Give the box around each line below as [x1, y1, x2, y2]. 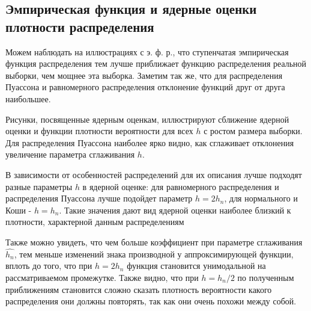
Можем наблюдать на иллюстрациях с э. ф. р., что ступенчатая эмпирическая [5, 45, 289, 58]
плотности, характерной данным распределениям [5, 215, 184, 228]
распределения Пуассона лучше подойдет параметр [5, 192, 193, 205]
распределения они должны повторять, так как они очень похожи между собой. [5, 295, 297, 307]
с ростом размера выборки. [204, 125, 303, 137]
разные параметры [5, 180, 73, 192]
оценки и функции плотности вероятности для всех [5, 125, 193, 137]
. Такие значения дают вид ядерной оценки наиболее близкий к [59, 203, 291, 216]
